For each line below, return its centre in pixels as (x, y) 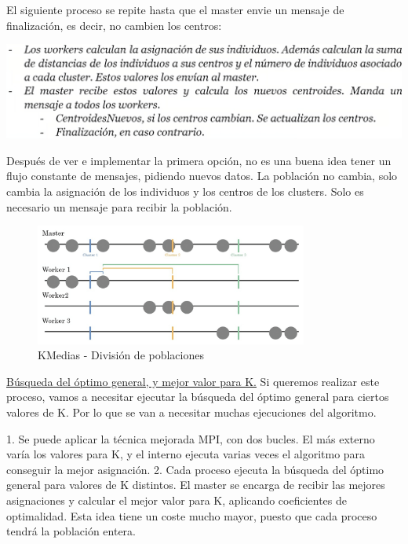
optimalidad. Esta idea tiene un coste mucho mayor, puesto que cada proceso (192, 515)
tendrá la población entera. (71, 531)
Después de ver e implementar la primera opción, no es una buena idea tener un (199, 160)
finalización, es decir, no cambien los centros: (114, 25)
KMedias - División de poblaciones (121, 355)
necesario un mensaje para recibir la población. (119, 206)
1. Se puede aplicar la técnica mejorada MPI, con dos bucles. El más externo (191, 438)
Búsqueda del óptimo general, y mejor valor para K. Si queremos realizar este (193, 381)
